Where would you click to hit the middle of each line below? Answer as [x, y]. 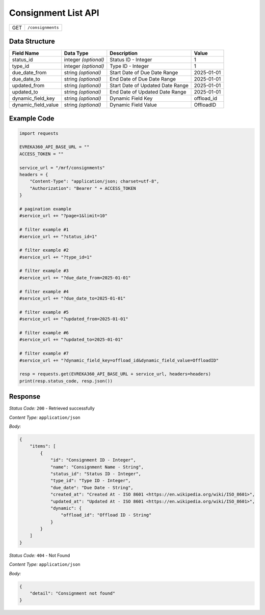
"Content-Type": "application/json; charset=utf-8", [94, 181]
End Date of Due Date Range [143, 79]
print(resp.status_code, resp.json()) [66, 381]
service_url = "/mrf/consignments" [62, 168]
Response [25, 396]
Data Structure [32, 41]
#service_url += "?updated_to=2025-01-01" [71, 340]
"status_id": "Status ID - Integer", [96, 474]
